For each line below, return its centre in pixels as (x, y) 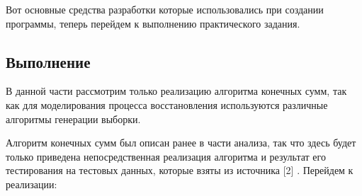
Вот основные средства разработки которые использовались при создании (165, 9)
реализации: (32, 184)
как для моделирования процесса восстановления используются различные (167, 104)
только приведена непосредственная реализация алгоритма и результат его (166, 156)
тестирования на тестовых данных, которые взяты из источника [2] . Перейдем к (180, 170)
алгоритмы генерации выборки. (73, 119)
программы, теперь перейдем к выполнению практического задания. (153, 23)
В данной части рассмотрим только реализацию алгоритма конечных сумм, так (176, 91)
